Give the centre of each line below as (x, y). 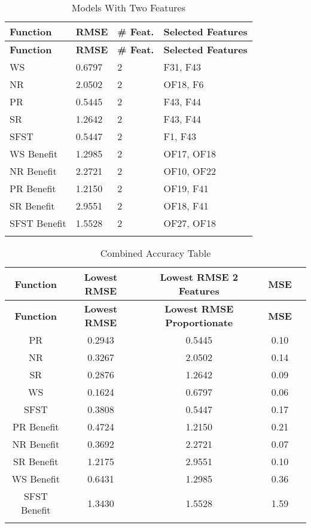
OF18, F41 (186, 206)
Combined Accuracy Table (155, 253)
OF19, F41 (186, 188)
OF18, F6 (184, 84)
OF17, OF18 (190, 154)
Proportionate (199, 322)
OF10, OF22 (190, 171)
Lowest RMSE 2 (199, 277)
